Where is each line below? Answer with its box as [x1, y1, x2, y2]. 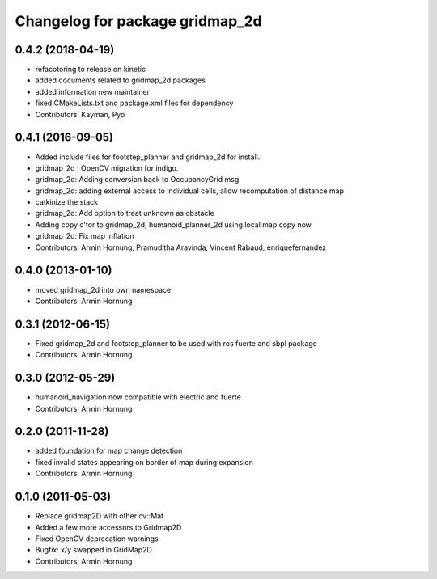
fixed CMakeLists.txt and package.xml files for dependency [35, 98, 234, 108]
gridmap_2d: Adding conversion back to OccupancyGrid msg [35, 175, 240, 184]
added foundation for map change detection [35, 446, 183, 456]
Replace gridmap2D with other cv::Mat [35, 511, 164, 521]
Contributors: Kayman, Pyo [35, 109, 125, 119]
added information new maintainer [35, 87, 150, 96]
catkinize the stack [35, 197, 99, 207]
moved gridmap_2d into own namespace [35, 285, 172, 294]
